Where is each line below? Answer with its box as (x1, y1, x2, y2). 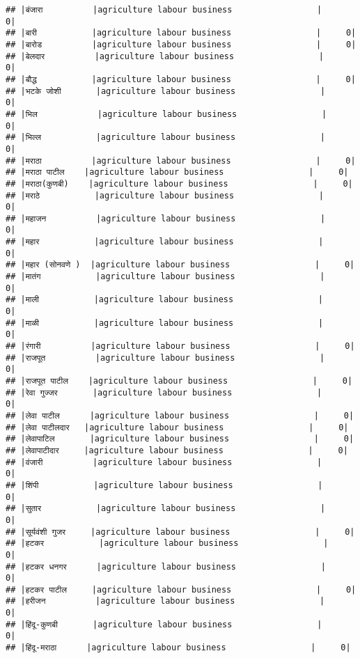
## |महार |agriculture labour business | (6, 237, 324, 247)
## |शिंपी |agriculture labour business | (6, 480, 323, 490)
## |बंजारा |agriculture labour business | (6, 5, 322, 15)
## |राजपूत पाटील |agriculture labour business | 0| (6, 376, 353, 386)
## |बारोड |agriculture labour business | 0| (6, 39, 357, 49)
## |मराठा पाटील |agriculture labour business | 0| (6, 167, 349, 178)
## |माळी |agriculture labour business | (6, 318, 324, 328)
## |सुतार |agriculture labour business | (6, 503, 326, 514)
